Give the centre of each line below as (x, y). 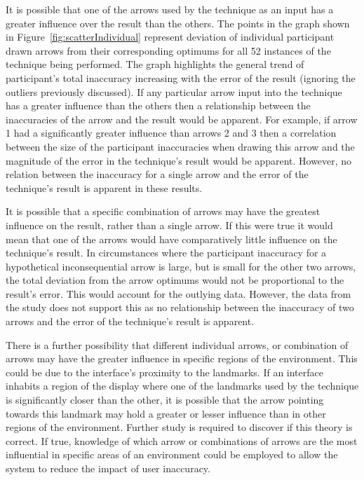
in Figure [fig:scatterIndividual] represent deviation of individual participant (170, 37)
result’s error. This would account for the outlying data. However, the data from (178, 293)
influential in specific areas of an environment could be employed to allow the (172, 454)
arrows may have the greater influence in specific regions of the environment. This (182, 358)
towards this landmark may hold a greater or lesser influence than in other (166, 413)
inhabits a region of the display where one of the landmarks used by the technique (182, 386)
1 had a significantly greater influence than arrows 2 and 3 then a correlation (171, 133)
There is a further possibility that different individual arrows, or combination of (177, 344)
